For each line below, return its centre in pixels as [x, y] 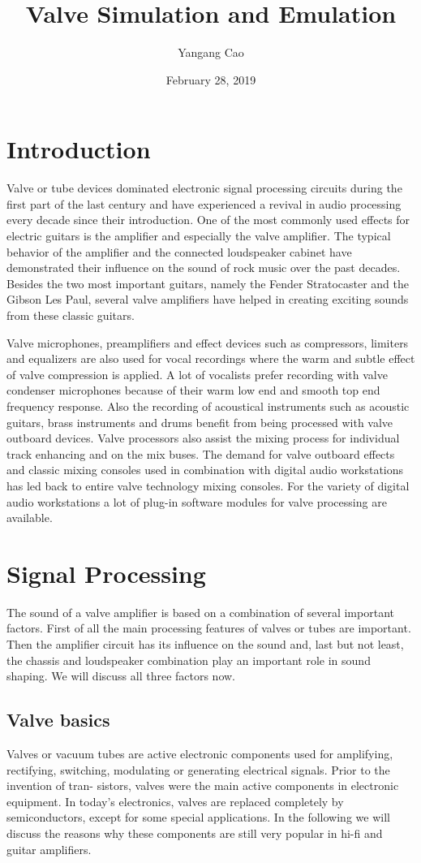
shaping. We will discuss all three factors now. [121, 676]
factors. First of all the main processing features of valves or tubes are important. [209, 628]
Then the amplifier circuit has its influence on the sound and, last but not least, [205, 644]
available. [30, 518]
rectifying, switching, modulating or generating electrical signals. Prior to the [198, 769]
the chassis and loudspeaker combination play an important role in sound [189, 660]
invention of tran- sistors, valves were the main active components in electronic [203, 785]
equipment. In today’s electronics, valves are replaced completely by [175, 801]
